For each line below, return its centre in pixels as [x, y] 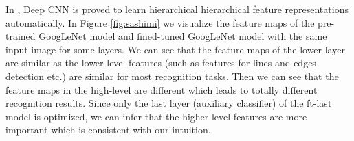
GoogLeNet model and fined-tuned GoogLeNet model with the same [183, 36]
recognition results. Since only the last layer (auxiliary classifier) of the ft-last [169, 103]
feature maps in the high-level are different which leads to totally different [162, 89]
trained [21, 36]
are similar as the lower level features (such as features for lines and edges [161, 63]
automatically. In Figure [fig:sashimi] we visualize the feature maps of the [160, 22]
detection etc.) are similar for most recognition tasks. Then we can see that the [172, 76]
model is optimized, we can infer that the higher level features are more [156, 116]
